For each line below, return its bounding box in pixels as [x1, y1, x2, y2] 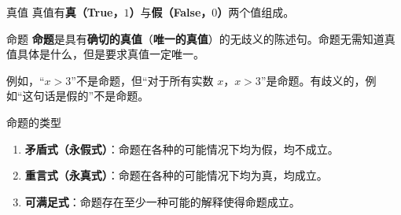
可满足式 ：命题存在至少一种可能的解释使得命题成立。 [24, 193, 300, 209]
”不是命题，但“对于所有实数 [71, 72, 214, 88]
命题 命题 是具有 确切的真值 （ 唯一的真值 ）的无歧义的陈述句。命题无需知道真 [6, 30, 395, 46]
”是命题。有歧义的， [260, 72, 366, 88]
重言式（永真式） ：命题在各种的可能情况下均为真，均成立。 [24, 167, 328, 183]
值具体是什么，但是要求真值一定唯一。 [6, 46, 204, 62]
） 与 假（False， [129, 4, 212, 20]
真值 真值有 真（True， [6, 4, 124, 20]
